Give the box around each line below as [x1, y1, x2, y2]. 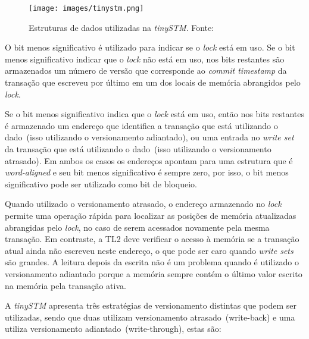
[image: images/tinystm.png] [29, 4, 144, 12]
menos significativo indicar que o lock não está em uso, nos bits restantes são [5, 52, 285, 65]
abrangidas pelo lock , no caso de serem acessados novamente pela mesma [5, 221, 270, 233]
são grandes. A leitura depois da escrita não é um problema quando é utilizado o [5, 256, 299, 268]
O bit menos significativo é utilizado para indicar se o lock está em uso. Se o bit [5, 41, 295, 54]
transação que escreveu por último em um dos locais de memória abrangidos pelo [5, 76, 301, 89]
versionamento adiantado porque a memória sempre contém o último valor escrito [5, 267, 302, 280]
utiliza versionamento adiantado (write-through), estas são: [5, 322, 221, 335]
